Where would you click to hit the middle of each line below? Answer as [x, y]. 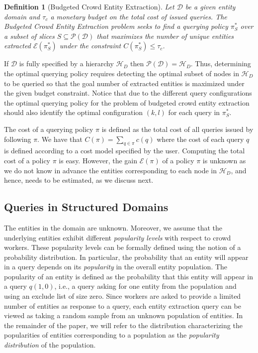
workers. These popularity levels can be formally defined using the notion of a [123, 247]
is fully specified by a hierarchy [66, 63]
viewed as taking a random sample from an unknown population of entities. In [124, 315]
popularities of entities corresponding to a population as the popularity [112, 335]
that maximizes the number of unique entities [165, 36]
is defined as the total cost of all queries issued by [177, 129]
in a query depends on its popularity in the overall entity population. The [116, 267]
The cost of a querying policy [49, 129]
